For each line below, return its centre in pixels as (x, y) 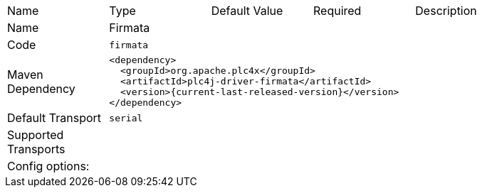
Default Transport (54, 118)
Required (337, 11)
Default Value (247, 11)
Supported (36, 135)
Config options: (48, 166)
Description (446, 11)
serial (126, 118)
